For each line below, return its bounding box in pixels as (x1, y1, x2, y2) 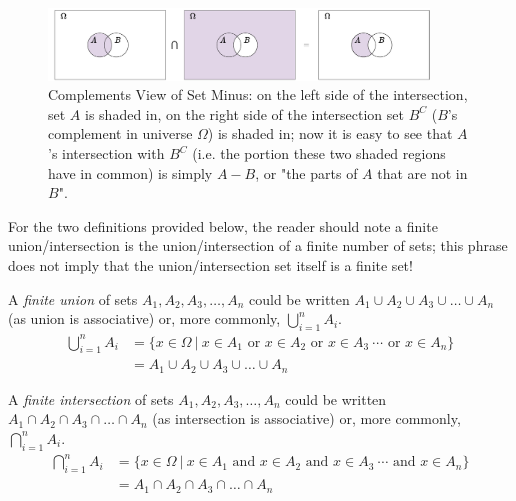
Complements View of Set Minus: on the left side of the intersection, (48, 84, 468, 105)
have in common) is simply (48, 162, 213, 183)
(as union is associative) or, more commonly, (8, 308, 281, 329)
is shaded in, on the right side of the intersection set (85, 103, 404, 124)
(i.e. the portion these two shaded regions (192, 143, 446, 164)
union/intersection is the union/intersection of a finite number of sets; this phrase (8, 235, 508, 256)
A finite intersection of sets (8, 388, 174, 409)
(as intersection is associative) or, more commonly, (152, 408, 461, 429)
